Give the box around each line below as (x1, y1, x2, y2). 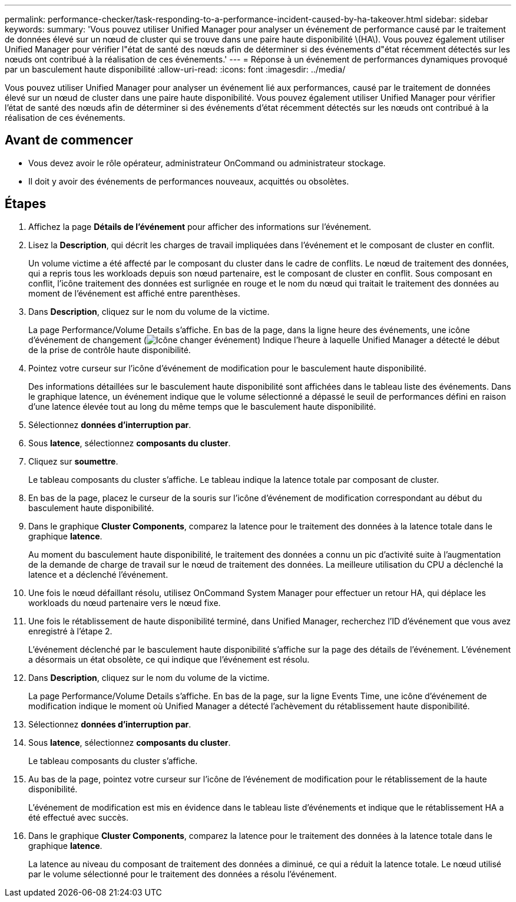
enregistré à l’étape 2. (28, 626, 113, 636)
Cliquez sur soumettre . (28, 456, 118, 466)
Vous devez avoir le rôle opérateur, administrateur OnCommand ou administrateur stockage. (28, 157, 386, 168)
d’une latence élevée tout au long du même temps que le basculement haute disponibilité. (28, 401, 376, 412)
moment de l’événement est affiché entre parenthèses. (28, 288, 240, 298)
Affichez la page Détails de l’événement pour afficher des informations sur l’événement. (28, 221, 372, 232)
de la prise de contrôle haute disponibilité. (28, 344, 191, 355)
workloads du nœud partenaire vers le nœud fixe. (28, 597, 221, 608)
